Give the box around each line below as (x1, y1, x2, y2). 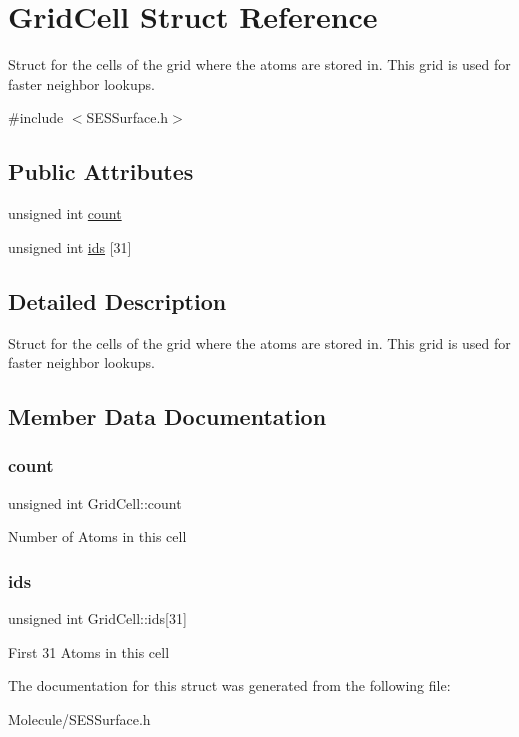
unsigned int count (8, 203, 122, 224)
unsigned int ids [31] (8, 236, 132, 257)
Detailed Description (8, 285, 227, 316)
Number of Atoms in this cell (8, 526, 187, 547)
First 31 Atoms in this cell (8, 641, 170, 662)
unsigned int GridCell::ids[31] (8, 608, 187, 629)
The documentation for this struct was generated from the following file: (8, 675, 451, 696)
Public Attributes (8, 156, 194, 187)
